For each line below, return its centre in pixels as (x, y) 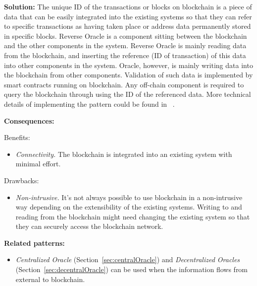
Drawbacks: (22, 180)
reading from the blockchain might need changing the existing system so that (133, 216)
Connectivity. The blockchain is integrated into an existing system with (124, 154)
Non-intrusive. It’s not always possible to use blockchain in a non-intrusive (129, 197)
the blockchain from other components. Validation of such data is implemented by (128, 75)
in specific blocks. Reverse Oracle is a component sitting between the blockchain (126, 36)
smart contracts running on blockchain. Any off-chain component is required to (124, 84)
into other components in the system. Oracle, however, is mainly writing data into (128, 65)
